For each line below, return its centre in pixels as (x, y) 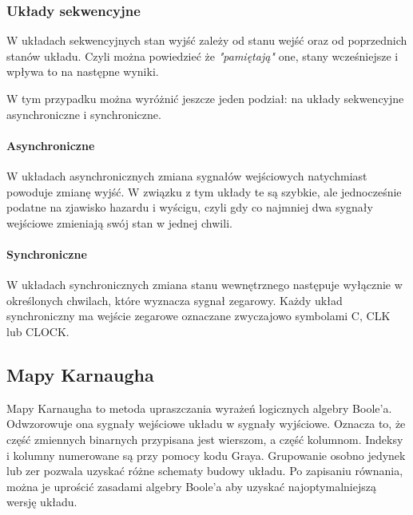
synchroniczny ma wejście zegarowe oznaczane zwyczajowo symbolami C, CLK (199, 316)
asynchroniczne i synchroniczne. (84, 114)
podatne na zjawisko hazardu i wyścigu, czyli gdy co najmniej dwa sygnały (190, 207)
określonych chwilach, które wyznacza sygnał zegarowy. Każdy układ (175, 300)
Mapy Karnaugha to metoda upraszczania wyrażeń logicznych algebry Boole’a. (199, 408)
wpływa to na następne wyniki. (83, 71)
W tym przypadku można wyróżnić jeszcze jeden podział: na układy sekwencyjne (205, 98)
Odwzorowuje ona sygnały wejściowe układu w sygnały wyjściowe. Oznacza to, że (206, 424)
